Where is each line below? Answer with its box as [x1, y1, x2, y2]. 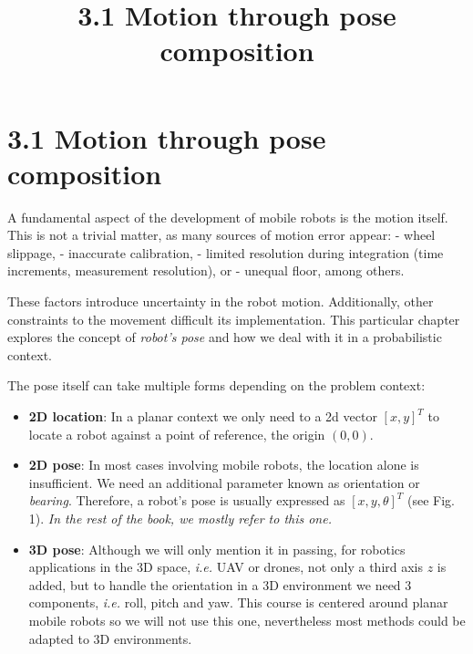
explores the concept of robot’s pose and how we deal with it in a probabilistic [7, 327, 442, 347]
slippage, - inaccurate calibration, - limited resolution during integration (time [7, 243, 444, 262]
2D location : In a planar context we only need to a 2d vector [28, 407, 377, 426]
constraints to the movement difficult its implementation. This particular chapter [7, 309, 460, 328]
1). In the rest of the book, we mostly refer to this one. [28, 509, 332, 527]
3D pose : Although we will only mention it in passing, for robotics [28, 539, 406, 558]
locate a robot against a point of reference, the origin [28, 424, 325, 443]
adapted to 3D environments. [28, 628, 192, 648]
